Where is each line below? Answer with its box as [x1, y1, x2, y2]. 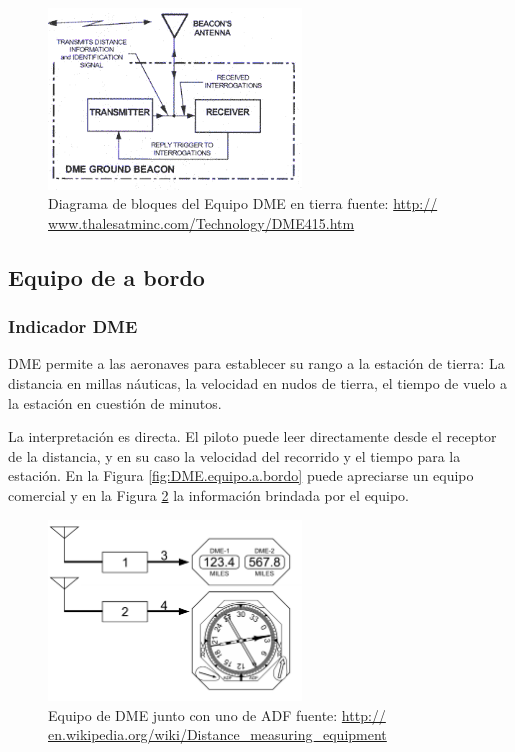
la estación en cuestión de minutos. [8, 392, 222, 413]
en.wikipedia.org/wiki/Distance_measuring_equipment [48, 724, 387, 745]
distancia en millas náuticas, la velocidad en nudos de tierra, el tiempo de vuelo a [8, 372, 507, 393]
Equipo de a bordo [8, 261, 205, 292]
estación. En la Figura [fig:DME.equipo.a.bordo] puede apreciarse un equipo [8, 465, 474, 486]
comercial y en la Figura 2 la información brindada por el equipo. [8, 484, 409, 505]
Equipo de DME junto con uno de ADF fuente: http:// [48, 704, 386, 725]
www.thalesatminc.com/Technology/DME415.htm [48, 212, 355, 233]
